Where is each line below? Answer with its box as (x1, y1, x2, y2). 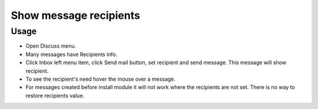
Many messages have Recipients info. (25, 51, 118, 58)
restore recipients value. (25, 92, 85, 99)
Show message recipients (11, 9, 141, 22)
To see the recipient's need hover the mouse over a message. (25, 75, 176, 82)
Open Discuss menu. (25, 42, 77, 49)
